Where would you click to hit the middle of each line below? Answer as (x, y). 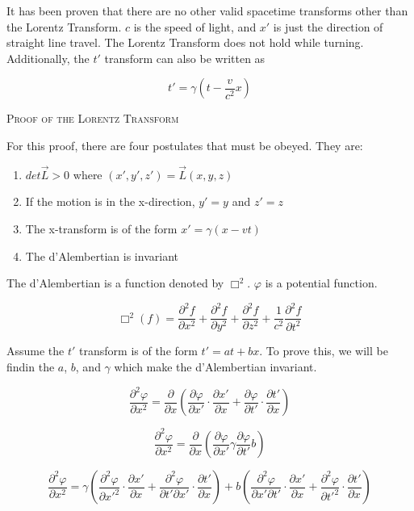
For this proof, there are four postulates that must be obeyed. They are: (185, 145)
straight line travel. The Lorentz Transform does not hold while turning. (185, 42)
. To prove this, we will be (324, 351)
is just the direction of (328, 26)
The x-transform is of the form (101, 228)
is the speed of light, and (195, 26)
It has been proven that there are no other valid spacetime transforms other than (207, 10)
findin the (31, 366)
